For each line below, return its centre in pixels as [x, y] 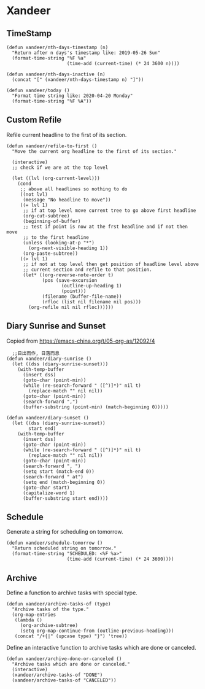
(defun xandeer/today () [38, 90]
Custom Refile [34, 120]
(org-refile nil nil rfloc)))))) [71, 307]
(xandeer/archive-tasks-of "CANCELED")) [64, 680]
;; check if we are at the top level [60, 167]
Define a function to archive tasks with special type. [72, 593]
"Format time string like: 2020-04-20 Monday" [72, 96]
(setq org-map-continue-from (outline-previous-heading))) [97, 631]
